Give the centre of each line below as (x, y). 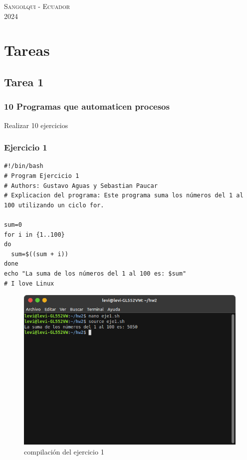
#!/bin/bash (24, 166)
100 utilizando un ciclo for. (54, 205)
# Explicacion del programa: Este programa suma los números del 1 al (124, 196)
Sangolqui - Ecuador (37, 6)
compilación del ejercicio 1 (64, 451)
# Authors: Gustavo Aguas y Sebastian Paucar (81, 186)
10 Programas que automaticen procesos (87, 106)
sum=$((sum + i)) (40, 254)
